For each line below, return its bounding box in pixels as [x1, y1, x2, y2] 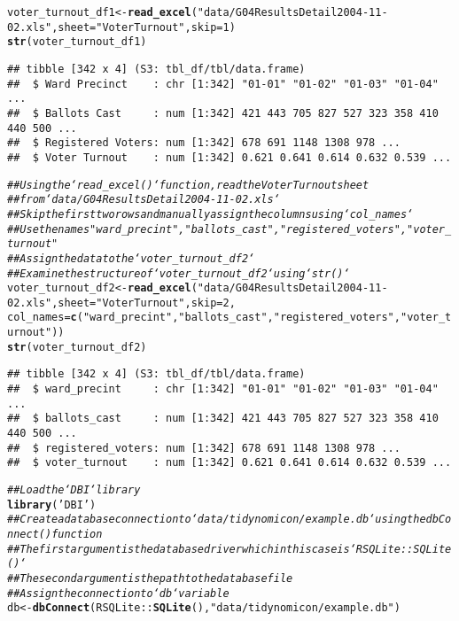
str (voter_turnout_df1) [7, 35, 147, 49]
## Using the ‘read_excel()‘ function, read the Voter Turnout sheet [7, 178, 370, 191]
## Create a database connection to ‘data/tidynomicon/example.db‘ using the [7, 513, 426, 526]
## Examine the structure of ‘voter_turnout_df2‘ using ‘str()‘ [7, 267, 350, 280]
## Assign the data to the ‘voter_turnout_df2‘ [7, 252, 255, 265]
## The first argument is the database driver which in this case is [7, 542, 350, 555]
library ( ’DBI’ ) [7, 498, 97, 511]
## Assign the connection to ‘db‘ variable [7, 586, 229, 600]
